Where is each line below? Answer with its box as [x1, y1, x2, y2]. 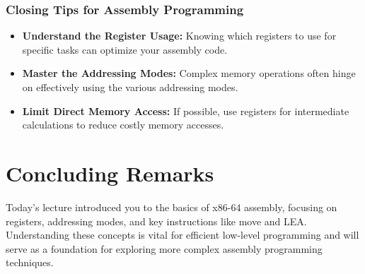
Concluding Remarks [6, 158, 214, 187]
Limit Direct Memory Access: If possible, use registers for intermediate [22, 103, 349, 118]
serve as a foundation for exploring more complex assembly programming [6, 241, 323, 256]
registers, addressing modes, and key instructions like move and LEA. [6, 213, 307, 228]
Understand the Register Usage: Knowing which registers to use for [22, 28, 337, 43]
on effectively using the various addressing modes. [22, 80, 238, 94]
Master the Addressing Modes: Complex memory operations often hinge [22, 66, 356, 81]
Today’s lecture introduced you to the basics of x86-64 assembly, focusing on [6, 199, 337, 214]
